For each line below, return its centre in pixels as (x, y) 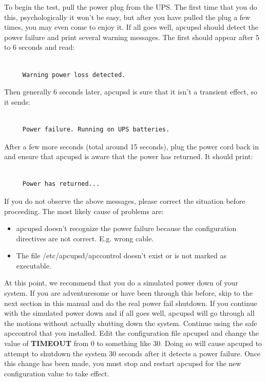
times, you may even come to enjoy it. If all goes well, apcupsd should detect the (131, 27)
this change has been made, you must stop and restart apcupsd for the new (123, 363)
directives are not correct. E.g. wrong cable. (85, 238)
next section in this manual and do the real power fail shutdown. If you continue (131, 303)
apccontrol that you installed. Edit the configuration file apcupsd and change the (131, 333)
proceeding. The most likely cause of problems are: (84, 211)
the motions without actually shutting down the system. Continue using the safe (131, 323)
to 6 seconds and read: (40, 47)
